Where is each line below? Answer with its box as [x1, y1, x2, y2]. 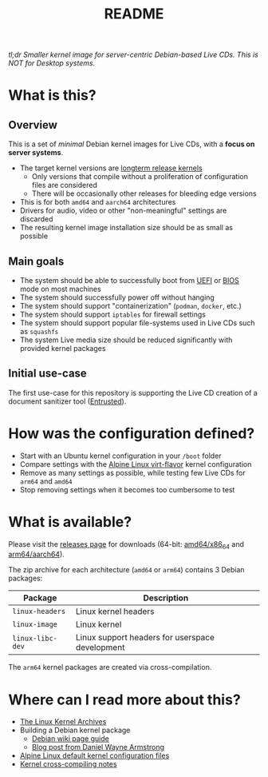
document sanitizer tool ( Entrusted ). [8, 396, 127, 406]
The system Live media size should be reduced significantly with [19, 335, 233, 345]
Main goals [8, 254, 65, 268]
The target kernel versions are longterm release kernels [19, 163, 203, 173]
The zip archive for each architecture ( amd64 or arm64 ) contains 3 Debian [8, 565, 245, 575]
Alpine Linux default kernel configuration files [19, 751, 170, 760]
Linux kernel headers [75, 606, 155, 617]
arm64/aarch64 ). [8, 549, 65, 560]
